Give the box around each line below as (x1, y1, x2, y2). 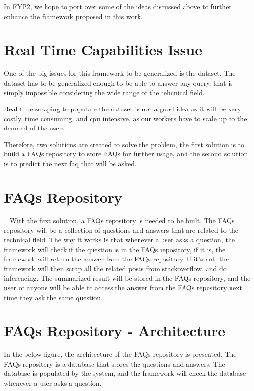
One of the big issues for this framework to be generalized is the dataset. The (4, 68, 236, 78)
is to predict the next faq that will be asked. (4, 158, 137, 169)
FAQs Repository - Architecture (4, 321, 226, 341)
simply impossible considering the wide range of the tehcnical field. (4, 87, 205, 97)
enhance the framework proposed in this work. (4, 11, 143, 21)
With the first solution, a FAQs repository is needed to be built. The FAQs (9, 215, 235, 225)
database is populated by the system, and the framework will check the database (4, 368, 246, 378)
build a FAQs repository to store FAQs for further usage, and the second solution (4, 149, 248, 159)
